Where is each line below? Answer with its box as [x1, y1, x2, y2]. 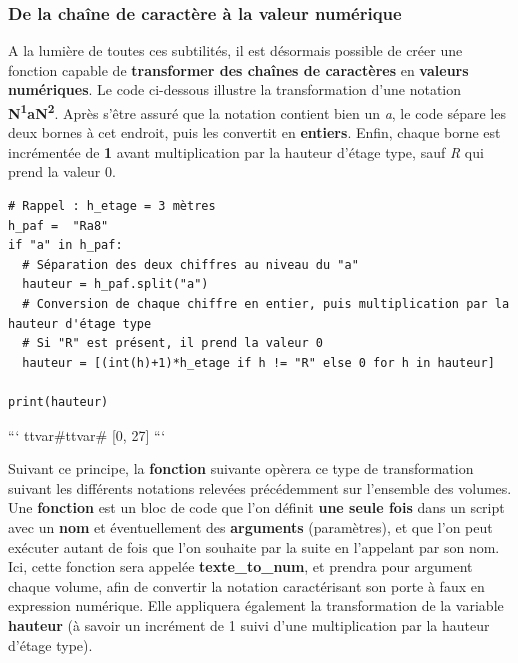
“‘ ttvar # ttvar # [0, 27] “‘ [8, 424, 166, 445]
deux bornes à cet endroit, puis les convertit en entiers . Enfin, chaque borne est [8, 122, 501, 143]
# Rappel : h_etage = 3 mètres [8, 199, 216, 214]
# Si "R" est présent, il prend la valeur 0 [22, 336, 323, 351]
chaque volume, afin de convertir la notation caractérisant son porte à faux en [8, 575, 485, 596]
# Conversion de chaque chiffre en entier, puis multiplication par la [22, 297, 510, 311]
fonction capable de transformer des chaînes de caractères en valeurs [8, 59, 469, 80]
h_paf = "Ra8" [8, 218, 109, 233]
